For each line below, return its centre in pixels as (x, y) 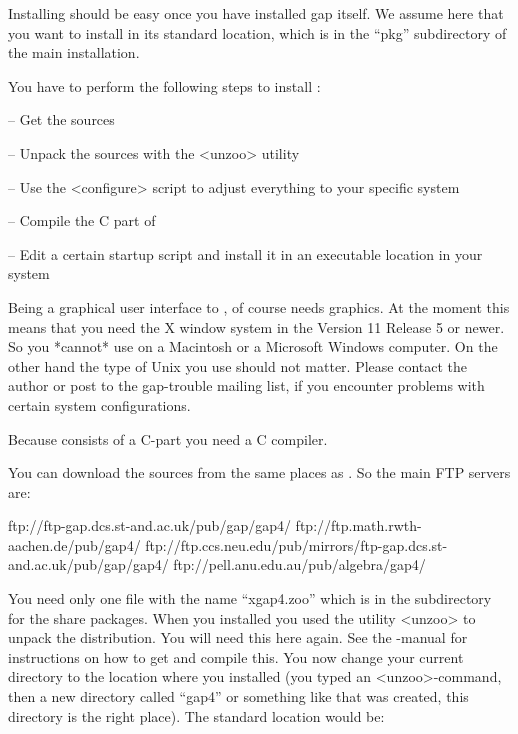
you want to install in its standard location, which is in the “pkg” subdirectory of (257, 32)
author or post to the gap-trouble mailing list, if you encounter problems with (246, 385)
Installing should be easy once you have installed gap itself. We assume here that (256, 13)
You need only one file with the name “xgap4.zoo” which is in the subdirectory (250, 598)
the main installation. (74, 52)
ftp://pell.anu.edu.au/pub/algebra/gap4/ (299, 564)
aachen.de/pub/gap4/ (74, 544)
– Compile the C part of (82, 220)
